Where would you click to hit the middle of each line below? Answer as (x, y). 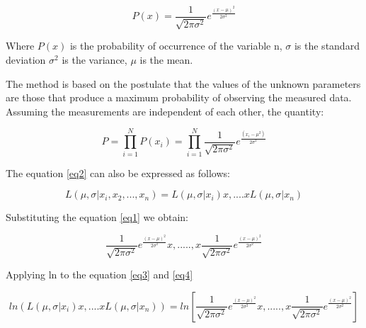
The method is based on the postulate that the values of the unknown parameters (183, 83)
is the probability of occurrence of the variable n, (176, 46)
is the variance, (95, 60)
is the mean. (166, 60)
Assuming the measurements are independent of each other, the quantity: (165, 111)
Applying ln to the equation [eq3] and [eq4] (99, 275)
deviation (26, 60)
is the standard (327, 46)
